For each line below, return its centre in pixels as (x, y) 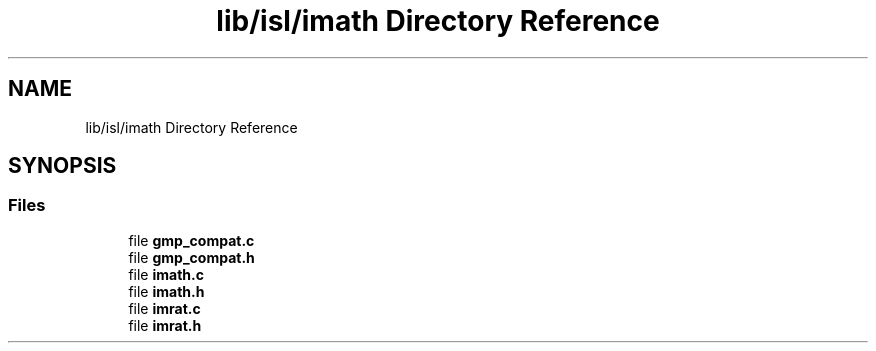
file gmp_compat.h (191, 257)
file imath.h (166, 291)
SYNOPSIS (62, 166)
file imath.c (166, 274)
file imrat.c (164, 308)
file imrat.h (165, 325)
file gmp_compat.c (191, 240)
